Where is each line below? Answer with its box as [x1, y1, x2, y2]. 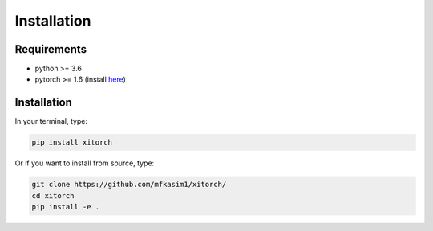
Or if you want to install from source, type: [14, 158, 155, 168]
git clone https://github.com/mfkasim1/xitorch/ [31, 180, 227, 189]
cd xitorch [31, 191, 75, 200]
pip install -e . [31, 202, 100, 212]
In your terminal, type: [14, 117, 88, 126]
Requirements [14, 42, 87, 56]
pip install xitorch [31, 138, 112, 147]
